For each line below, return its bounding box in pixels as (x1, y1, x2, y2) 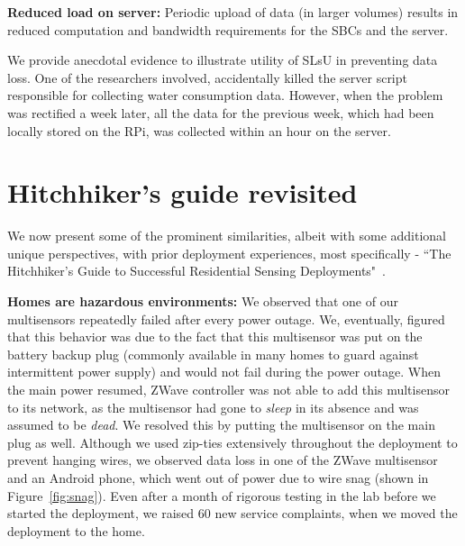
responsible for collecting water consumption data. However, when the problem (7, 86, 443, 105)
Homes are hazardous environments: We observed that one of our (7, 292, 398, 311)
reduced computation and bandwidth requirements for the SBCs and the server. (7, 20, 449, 39)
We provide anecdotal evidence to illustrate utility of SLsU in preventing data (7, 50, 438, 69)
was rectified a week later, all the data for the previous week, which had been (7, 103, 434, 122)
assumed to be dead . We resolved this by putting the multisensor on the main (7, 415, 435, 434)
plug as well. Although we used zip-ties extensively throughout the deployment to (7, 432, 458, 451)
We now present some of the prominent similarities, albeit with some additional (7, 226, 446, 245)
